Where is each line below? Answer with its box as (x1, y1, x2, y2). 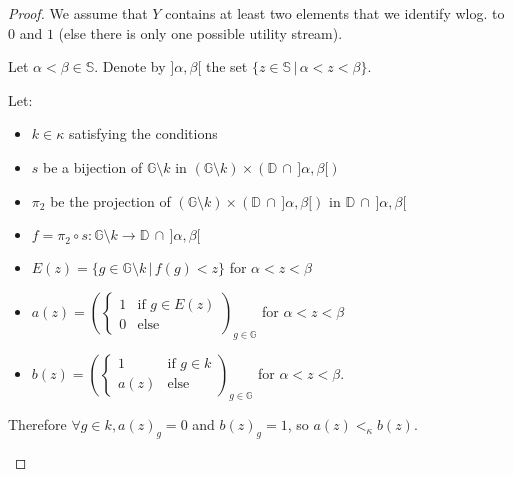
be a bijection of (43, 156, 143, 177)
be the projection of (50, 190, 171, 211)
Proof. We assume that (8, 3, 148, 23)
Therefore (8, 414, 67, 435)
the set (205, 56, 248, 77)
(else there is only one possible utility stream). (58, 22, 343, 43)
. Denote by (94, 56, 166, 77)
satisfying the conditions (68, 123, 218, 144)
